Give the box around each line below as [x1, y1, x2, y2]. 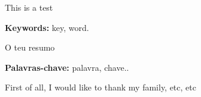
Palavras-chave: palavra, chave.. [5, 61, 129, 73]
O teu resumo [5, 41, 55, 54]
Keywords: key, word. [5, 21, 89, 33]
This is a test [5, 1, 53, 13]
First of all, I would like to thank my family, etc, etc [5, 81, 196, 93]
